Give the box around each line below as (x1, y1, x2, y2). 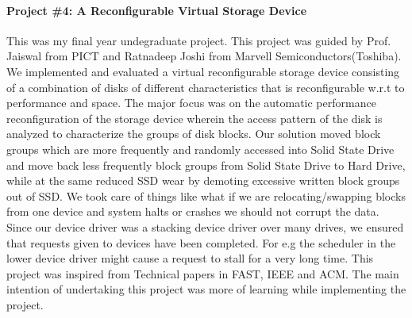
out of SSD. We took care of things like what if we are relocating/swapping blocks (6, 187, 406, 204)
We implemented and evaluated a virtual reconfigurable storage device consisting (6, 63, 400, 79)
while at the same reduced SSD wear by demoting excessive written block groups (6, 172, 400, 189)
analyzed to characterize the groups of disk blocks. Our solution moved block (6, 125, 381, 142)
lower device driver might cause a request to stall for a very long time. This (6, 250, 374, 266)
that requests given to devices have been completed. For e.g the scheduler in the (6, 234, 396, 251)
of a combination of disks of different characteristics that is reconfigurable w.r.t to (6, 79, 405, 95)
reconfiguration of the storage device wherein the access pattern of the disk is (6, 109, 383, 126)
